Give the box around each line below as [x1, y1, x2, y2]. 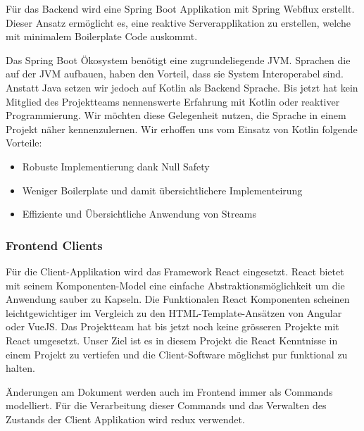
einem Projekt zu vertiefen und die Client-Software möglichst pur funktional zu [6, 346, 348, 361]
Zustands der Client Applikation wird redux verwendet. [6, 411, 245, 426]
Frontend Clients [6, 236, 103, 254]
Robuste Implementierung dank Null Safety [22, 158, 210, 173]
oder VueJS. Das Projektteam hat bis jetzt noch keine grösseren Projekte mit [6, 319, 339, 334]
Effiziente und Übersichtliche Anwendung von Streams [22, 206, 256, 221]
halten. [6, 361, 36, 375]
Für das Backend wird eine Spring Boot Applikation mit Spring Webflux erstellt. [6, 1, 355, 15]
